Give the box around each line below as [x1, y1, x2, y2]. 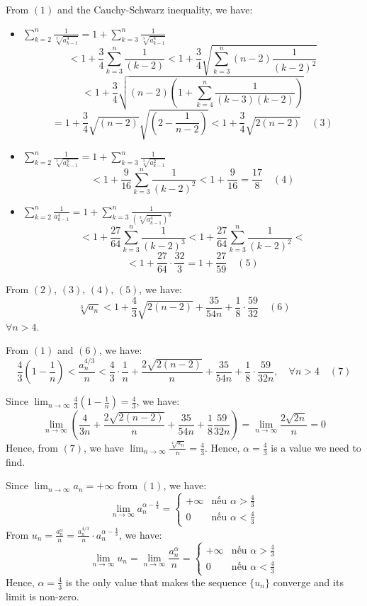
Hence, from [6, 440, 58, 455]
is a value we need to [271, 440, 361, 455]
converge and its [273, 574, 344, 589]
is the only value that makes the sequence [65, 574, 247, 589]
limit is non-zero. [6, 588, 79, 603]
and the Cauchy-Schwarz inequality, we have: [57, 2, 253, 16]
